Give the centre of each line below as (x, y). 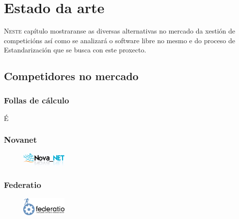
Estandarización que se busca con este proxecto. (75, 50)
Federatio (23, 184)
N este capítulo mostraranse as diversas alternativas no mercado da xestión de (120, 31)
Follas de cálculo (37, 100)
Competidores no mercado (71, 76)
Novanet (21, 140)
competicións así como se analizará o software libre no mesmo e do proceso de (119, 40)
